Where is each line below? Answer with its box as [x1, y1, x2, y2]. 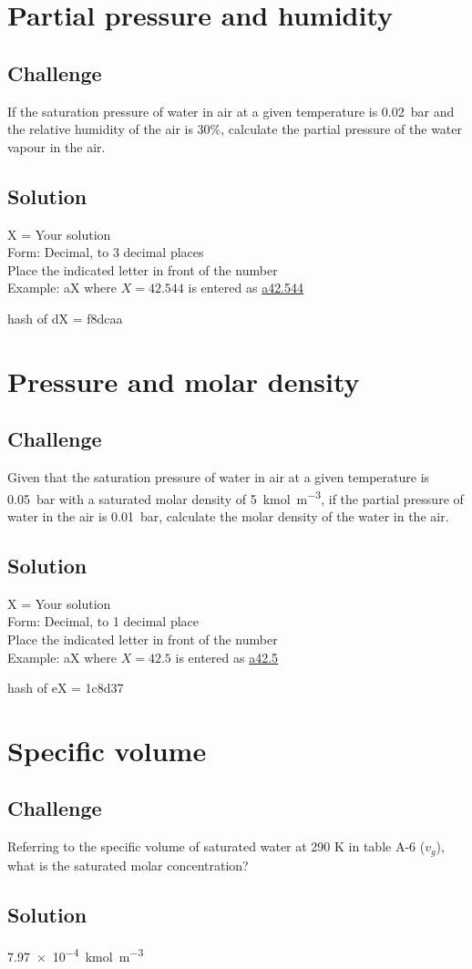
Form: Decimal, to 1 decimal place [7, 612, 200, 631]
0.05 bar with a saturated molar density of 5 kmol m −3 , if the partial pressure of [7, 486, 464, 508]
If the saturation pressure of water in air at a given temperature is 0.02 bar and [7, 101, 455, 120]
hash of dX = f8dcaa [7, 308, 123, 327]
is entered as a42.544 [188, 278, 304, 297]
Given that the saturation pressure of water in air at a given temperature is [7, 468, 430, 487]
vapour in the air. [7, 137, 106, 156]
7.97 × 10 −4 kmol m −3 [7, 943, 144, 965]
